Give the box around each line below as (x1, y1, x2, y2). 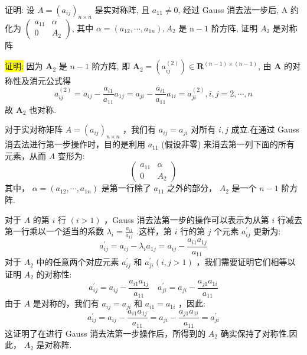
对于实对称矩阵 (5, 123, 63, 135)
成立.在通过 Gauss (231, 123, 299, 135)
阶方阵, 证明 (211, 21, 258, 34)
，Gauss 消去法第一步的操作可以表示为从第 (104, 213, 269, 225)
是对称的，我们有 (32, 297, 99, 309)
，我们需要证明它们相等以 (196, 256, 296, 268)
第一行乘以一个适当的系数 (5, 225, 104, 237)
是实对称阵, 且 (94, 4, 150, 15)
